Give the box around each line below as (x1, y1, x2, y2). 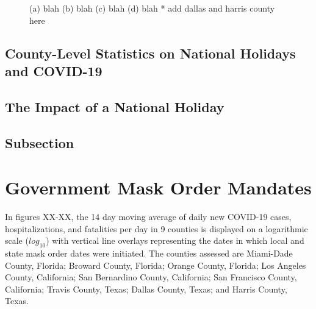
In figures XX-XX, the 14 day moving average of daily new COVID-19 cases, (5, 210, 292, 223)
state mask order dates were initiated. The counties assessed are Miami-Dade (5, 247, 293, 260)
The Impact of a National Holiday (5, 97, 224, 116)
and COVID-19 (5, 61, 102, 80)
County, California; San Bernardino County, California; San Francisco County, (5, 271, 297, 283)
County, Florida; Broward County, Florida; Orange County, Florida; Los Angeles (5, 258, 306, 271)
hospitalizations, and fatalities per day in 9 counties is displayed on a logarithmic (5, 222, 308, 235)
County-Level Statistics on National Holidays (5, 43, 296, 62)
